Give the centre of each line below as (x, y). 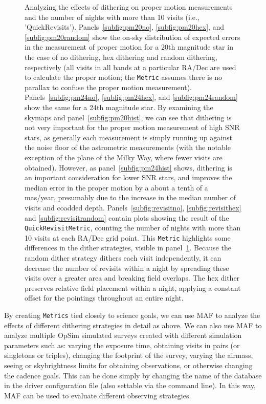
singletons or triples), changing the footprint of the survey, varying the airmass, (129, 355)
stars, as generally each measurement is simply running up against (128, 137)
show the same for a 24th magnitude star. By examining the (119, 107)
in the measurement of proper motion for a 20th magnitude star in (129, 47)
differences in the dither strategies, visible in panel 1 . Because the (128, 248)
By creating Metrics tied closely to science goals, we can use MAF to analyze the (132, 315)
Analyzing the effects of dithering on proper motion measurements (129, 7)
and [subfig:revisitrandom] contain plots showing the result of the (127, 217)
